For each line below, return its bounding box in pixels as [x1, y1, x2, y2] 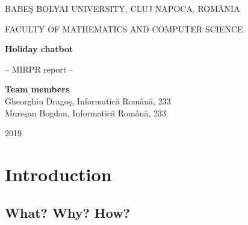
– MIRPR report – [5, 62, 73, 75]
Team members [5, 83, 70, 95]
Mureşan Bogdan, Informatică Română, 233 [5, 106, 167, 119]
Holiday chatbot [5, 43, 73, 55]
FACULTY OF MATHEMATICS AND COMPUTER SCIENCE [5, 22, 243, 35]
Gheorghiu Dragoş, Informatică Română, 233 [5, 94, 171, 107]
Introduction [5, 161, 112, 186]
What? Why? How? [5, 203, 131, 221]
